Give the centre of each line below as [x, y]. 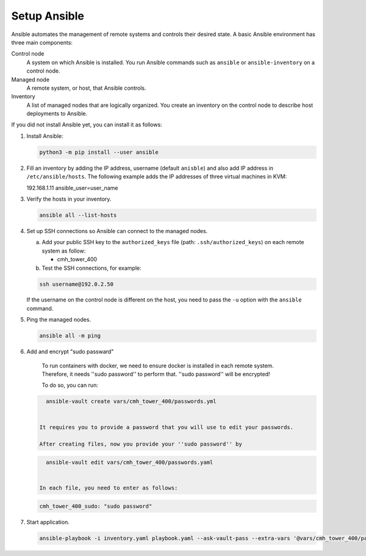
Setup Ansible [48, 16]
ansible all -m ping [70, 336]
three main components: [42, 42]
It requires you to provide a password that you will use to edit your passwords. [167, 427]
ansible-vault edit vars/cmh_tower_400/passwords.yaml [130, 462]
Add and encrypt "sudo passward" [70, 352]
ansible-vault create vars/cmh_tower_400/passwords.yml [131, 402]
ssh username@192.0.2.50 [77, 284]
